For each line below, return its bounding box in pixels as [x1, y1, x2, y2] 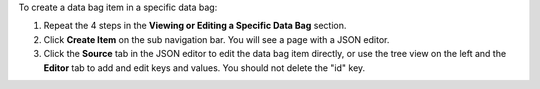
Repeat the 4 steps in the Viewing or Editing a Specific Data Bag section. [43, 20, 347, 32]
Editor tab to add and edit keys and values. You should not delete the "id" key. [43, 61, 366, 74]
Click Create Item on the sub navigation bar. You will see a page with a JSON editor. [43, 33, 390, 45]
